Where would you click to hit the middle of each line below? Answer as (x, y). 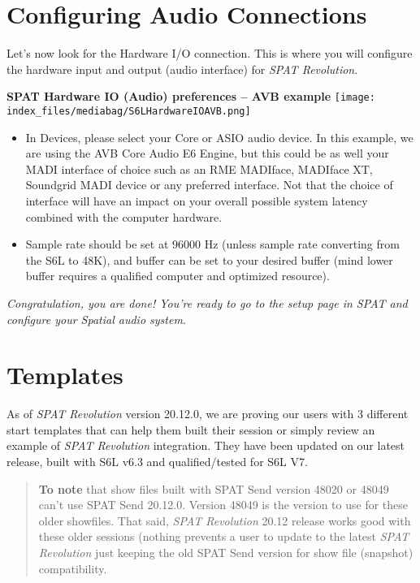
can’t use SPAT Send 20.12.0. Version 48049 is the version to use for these (223, 505)
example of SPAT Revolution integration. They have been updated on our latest (206, 445)
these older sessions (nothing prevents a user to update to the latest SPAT (224, 536)
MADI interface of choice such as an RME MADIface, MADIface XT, (199, 168)
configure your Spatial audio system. (97, 319)
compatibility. (73, 568)
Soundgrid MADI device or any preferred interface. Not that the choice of (209, 185)
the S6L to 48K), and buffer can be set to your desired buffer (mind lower (209, 259)
